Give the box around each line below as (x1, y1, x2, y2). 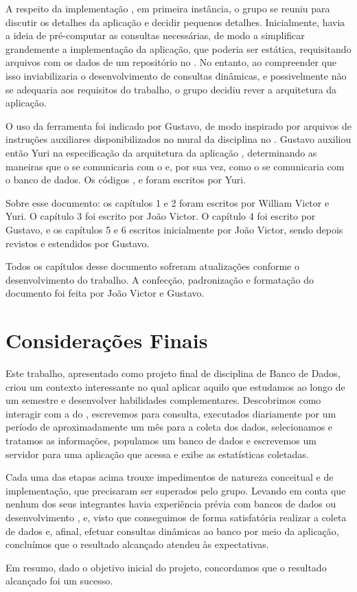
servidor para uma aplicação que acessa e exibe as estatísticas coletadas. (5, 446, 309, 461)
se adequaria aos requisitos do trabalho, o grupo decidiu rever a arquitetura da (5, 82, 337, 96)
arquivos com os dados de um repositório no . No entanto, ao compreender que (5, 55, 336, 69)
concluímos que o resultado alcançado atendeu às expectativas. (5, 537, 269, 551)
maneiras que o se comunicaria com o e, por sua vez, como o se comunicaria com (5, 159, 345, 173)
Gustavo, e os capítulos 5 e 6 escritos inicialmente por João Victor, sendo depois (5, 222, 343, 236)
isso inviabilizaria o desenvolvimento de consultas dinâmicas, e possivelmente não (5, 68, 347, 82)
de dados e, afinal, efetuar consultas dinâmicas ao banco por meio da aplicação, (5, 523, 339, 538)
